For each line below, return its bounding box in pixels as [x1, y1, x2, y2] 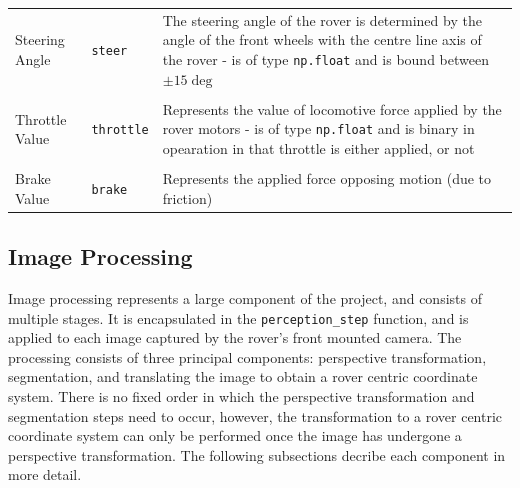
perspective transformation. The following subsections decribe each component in [8, 444, 506, 465]
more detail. [8, 464, 82, 485]
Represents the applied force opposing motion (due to [162, 168, 492, 189]
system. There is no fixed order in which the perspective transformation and [8, 385, 475, 406]
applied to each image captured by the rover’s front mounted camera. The [8, 327, 462, 348]
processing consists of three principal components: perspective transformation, [8, 346, 487, 367]
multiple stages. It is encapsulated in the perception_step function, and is [8, 307, 469, 328]
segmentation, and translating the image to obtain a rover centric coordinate [8, 366, 478, 387]
